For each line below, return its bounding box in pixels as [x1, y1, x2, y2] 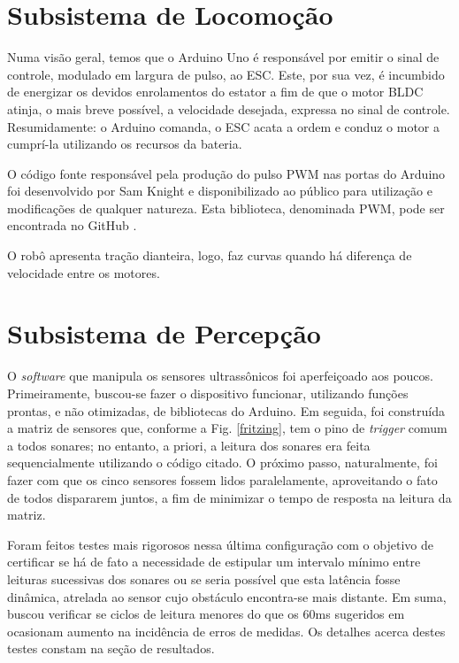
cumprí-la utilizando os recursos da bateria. [7, 135, 242, 153]
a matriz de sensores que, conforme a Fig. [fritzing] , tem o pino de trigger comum [7, 419, 448, 437]
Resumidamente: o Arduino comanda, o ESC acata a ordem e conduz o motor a [7, 117, 440, 135]
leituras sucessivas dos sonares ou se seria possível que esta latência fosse [7, 569, 401, 588]
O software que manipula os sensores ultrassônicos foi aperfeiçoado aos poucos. [7, 366, 433, 385]
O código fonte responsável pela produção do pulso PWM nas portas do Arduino [7, 164, 446, 182]
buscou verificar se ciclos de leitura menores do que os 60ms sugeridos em [7, 605, 405, 623]
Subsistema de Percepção [7, 315, 321, 351]
